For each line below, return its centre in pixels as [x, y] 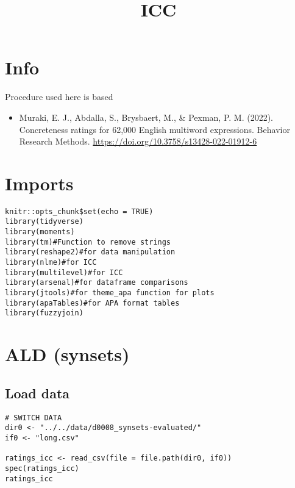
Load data [37, 393]
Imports [39, 183]
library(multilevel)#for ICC [64, 272]
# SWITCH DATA [34, 418]
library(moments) [40, 232]
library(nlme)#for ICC [51, 263]
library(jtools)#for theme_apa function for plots [110, 293]
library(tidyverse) [44, 222]
